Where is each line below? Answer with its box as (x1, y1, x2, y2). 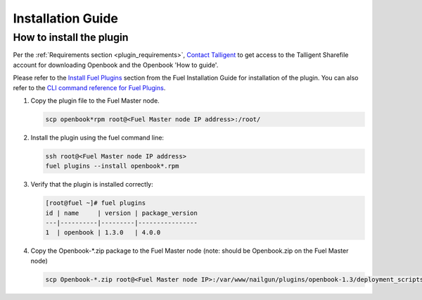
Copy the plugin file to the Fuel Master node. (30, 96, 160, 105)
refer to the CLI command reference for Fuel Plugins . (13, 83, 166, 92)
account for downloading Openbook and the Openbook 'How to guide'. (13, 61, 219, 69)
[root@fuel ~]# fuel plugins (45, 199, 146, 207)
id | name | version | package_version (45, 208, 198, 217)
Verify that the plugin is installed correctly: (30, 180, 154, 189)
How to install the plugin (13, 31, 129, 44)
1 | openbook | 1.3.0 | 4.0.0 (45, 229, 161, 237)
